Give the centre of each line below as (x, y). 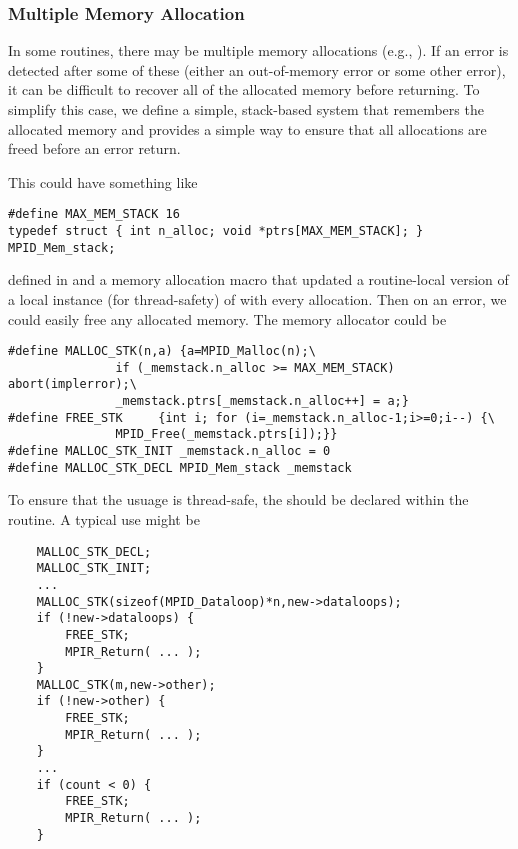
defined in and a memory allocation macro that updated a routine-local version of (258, 279)
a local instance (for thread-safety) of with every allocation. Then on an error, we (257, 298)
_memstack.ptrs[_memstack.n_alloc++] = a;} (262, 401)
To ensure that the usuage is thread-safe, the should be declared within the (238, 499)
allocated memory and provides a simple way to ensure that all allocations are (247, 128)
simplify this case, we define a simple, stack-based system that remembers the (246, 109)
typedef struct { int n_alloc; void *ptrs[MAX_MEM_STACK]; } (216, 231)
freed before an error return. (94, 148)
